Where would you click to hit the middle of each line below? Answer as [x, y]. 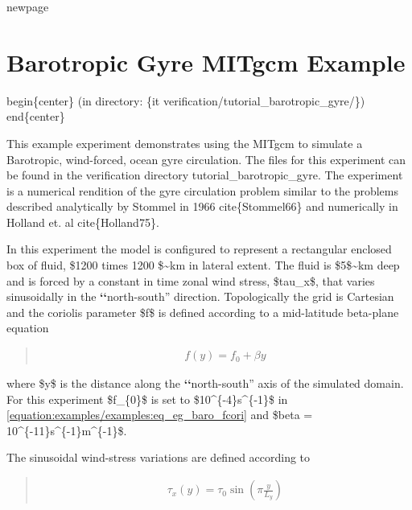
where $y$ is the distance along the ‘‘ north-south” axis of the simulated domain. [205, 383]
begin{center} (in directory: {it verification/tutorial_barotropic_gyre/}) [186, 100]
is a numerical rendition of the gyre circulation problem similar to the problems [203, 190]
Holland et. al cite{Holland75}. [83, 222]
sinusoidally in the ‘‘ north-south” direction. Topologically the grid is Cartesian [200, 296]
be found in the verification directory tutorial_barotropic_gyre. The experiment [205, 175]
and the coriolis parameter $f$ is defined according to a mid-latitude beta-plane [203, 312]
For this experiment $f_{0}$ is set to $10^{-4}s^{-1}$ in [147, 399]
